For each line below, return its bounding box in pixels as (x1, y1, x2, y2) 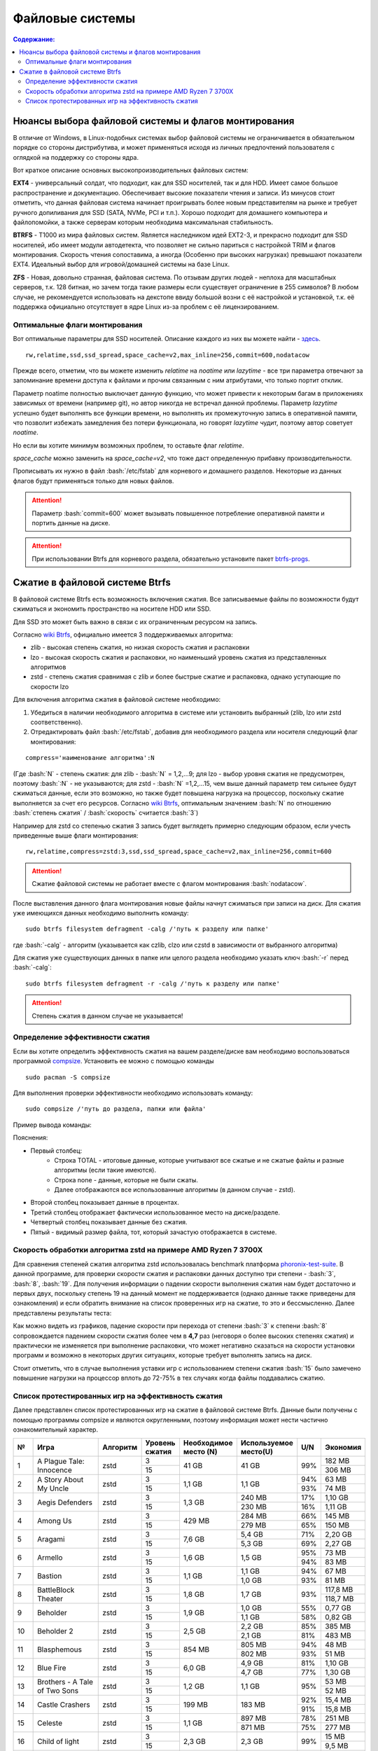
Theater (37, 1593, 63, 1603)
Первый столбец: (30, 1146, 83, 1155)
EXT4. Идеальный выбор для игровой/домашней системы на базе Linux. (13, 260, 230, 269)
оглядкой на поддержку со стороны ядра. (13, 153, 139, 161)
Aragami (37, 1534, 65, 1544)
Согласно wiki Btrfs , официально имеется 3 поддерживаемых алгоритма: (13, 630, 234, 639)
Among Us (37, 1516, 72, 1525)
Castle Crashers (37, 1699, 90, 1709)
